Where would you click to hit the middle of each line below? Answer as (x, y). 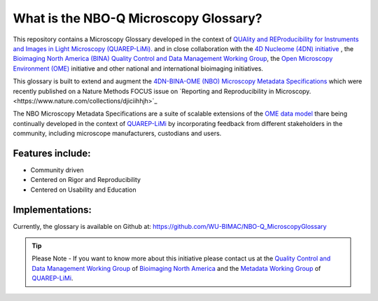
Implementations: (52, 210)
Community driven (57, 170)
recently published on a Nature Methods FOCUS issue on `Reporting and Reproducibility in (143, 91)
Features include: (52, 153)
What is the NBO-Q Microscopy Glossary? (138, 18)
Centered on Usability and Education (83, 190)
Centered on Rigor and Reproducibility (86, 180)
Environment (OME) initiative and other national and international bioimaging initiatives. (138, 68)
